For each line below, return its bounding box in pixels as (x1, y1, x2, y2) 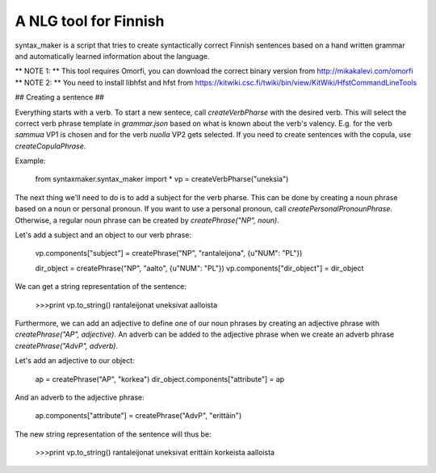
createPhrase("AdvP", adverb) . (15, 341, 119, 350)
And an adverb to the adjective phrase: (15, 392, 145, 402)
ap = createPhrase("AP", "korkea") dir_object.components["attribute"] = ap (35, 374, 285, 383)
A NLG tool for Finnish (15, 12, 165, 30)
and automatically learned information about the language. (15, 51, 210, 61)
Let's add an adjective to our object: (15, 356, 135, 366)
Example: (15, 156, 46, 165)
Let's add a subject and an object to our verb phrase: (15, 230, 191, 240)
